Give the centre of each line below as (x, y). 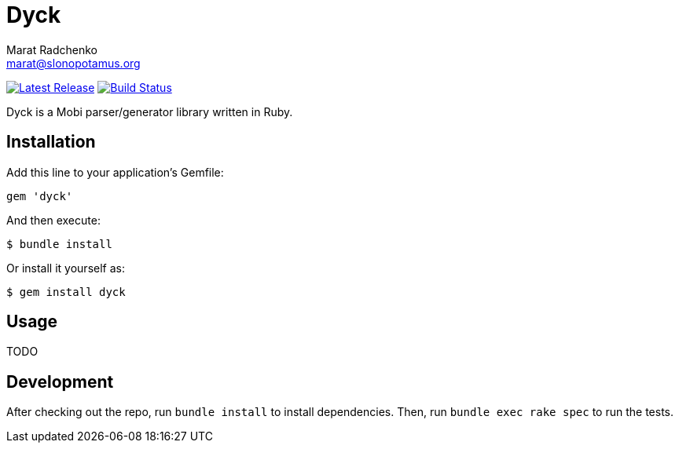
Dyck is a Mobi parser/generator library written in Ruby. (150, 111)
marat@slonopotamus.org (73, 63)
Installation (51, 142)
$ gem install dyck (66, 292)
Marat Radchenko (52, 49)
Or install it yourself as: (66, 268)
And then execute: (53, 220)
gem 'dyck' (40, 196)
